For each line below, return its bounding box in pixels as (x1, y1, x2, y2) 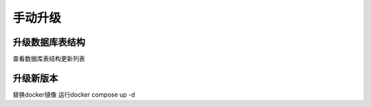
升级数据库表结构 (12, 36, 85, 48)
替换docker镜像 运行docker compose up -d (12, 90, 135, 99)
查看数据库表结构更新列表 (12, 55, 85, 63)
